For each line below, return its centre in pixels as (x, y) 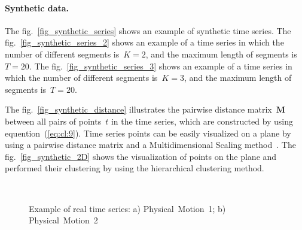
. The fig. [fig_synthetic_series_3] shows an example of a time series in (161, 66)
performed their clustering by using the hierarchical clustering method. (135, 168)
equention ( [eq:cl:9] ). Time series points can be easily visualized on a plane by (148, 133)
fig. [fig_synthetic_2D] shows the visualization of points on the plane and (141, 156)
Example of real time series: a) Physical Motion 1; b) (127, 208)
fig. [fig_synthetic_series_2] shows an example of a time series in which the (144, 42)
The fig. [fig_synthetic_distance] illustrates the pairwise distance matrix (138, 109)
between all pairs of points (53, 121)
